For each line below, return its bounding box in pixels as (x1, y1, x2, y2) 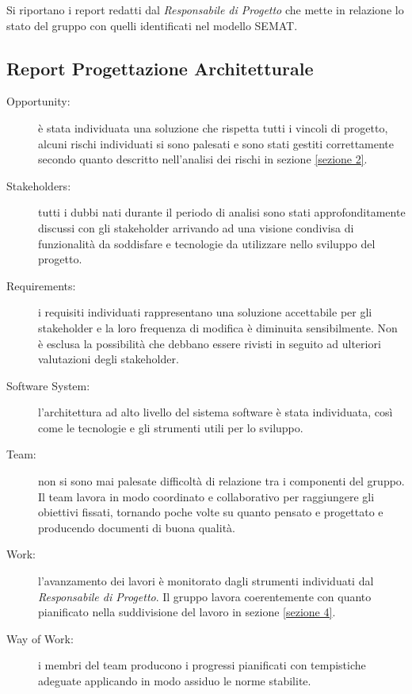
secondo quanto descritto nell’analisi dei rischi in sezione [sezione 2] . (38, 151, 368, 167)
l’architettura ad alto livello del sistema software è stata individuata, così (38, 404, 393, 420)
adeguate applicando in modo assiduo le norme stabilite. (38, 673, 311, 689)
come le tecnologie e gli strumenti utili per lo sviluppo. (38, 419, 303, 435)
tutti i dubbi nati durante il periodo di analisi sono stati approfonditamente (38, 204, 406, 220)
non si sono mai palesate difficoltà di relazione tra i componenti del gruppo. (38, 473, 405, 489)
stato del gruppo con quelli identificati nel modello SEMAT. (6, 17, 298, 33)
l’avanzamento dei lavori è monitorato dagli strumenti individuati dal (38, 573, 374, 589)
